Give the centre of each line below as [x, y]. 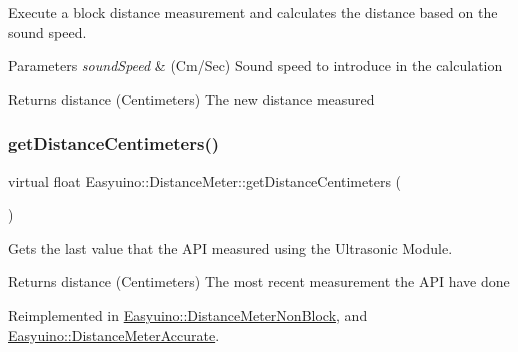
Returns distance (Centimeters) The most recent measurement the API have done [259, 281]
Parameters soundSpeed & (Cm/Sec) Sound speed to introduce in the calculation [255, 65]
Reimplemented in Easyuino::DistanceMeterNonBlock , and [188, 314]
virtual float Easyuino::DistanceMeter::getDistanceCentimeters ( [205, 180]
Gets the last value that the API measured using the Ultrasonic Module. [230, 247]
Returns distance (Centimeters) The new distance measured [191, 98]
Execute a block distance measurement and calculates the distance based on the [253, 12]
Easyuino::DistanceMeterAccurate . [114, 334]
